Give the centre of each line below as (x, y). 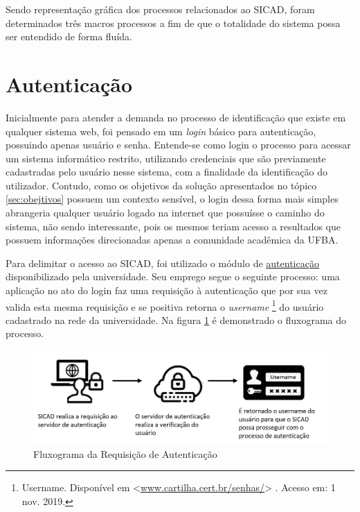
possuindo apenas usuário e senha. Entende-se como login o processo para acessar (178, 145)
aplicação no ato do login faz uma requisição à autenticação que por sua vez (166, 290)
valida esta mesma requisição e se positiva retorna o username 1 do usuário (165, 305)
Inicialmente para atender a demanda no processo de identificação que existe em (176, 117)
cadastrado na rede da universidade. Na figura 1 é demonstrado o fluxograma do (176, 319)
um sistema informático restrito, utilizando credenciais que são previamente (166, 158)
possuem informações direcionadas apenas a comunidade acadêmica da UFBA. (172, 240)
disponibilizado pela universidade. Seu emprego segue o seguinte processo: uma (173, 276)
